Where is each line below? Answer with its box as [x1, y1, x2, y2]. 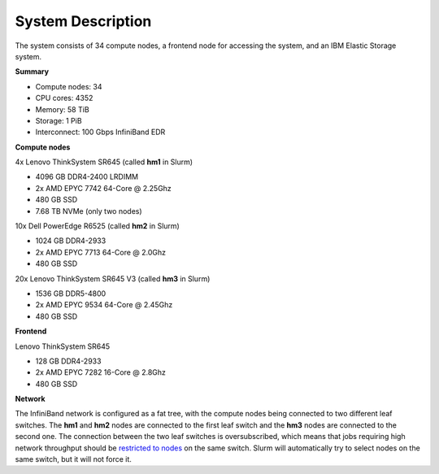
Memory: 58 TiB [35, 104, 89, 114]
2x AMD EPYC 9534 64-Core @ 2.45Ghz [35, 300, 173, 310]
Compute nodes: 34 [35, 81, 102, 91]
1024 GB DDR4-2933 [35, 236, 106, 246]
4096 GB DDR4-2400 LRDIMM [35, 172, 138, 182]
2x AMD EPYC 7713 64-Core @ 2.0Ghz [35, 247, 167, 257]
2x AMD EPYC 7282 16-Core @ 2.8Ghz [35, 367, 167, 377]
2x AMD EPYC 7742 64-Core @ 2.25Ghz [35, 183, 172, 193]
